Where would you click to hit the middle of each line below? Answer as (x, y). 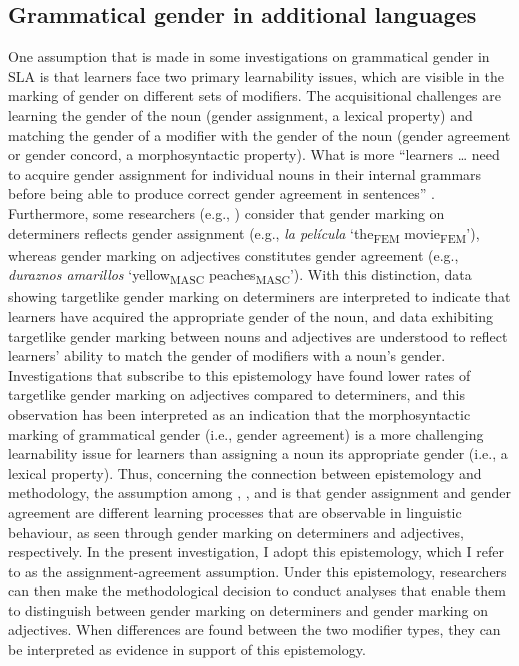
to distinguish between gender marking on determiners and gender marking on (248, 609)
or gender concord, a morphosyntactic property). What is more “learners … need (254, 154)
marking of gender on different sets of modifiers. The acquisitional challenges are (254, 95)
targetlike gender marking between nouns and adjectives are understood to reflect (258, 335)
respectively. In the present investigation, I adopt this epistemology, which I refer (256, 551)
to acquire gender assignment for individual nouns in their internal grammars (245, 173)
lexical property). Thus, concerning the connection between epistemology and (245, 472)
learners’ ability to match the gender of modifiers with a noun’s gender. (227, 355)
